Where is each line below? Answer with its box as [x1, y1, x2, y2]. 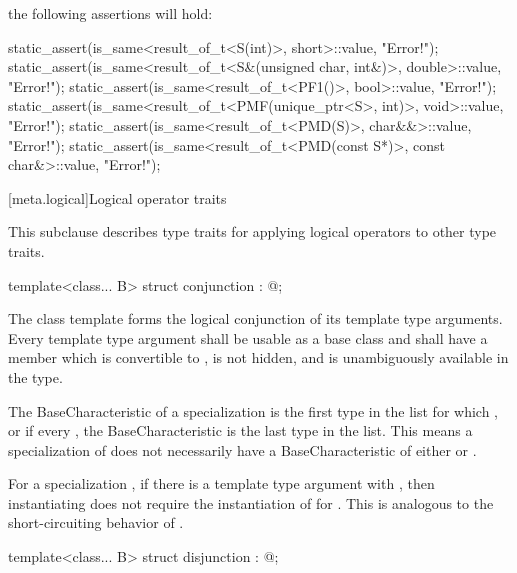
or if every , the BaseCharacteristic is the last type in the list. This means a [8, 420, 473, 441]
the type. [8, 366, 63, 387]
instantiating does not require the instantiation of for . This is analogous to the [8, 492, 494, 513]
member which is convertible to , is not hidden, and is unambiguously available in [8, 347, 509, 368]
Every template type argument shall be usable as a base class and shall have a [8, 327, 488, 348]
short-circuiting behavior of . [8, 512, 184, 533]
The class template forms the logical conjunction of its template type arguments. [8, 308, 503, 329]
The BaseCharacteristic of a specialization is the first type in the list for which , [8, 400, 498, 421]
